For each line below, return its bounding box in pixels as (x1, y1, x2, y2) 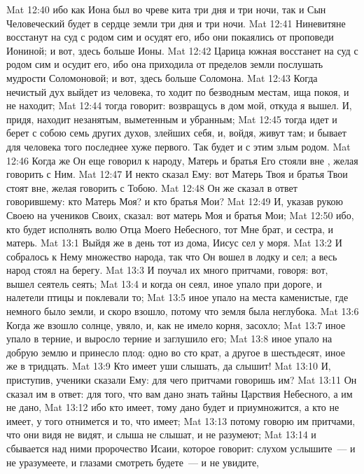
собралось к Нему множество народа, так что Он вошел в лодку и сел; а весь (6, 249, 337, 263)
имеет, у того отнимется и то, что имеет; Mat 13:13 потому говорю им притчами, (6, 413, 356, 428)
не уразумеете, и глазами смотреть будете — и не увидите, (6, 454, 260, 469)
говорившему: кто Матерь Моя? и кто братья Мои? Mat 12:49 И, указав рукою (6, 194, 344, 209)
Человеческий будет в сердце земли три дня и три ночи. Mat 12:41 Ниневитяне (6, 15, 346, 30)
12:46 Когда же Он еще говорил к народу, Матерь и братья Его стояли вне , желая (6, 153, 358, 167)
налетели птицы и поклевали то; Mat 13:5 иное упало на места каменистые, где (6, 290, 349, 305)
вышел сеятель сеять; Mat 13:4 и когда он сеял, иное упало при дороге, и (6, 276, 322, 291)
